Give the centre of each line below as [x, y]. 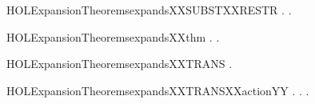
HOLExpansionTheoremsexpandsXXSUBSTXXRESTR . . [149, 10]
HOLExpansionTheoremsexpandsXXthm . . [113, 36]
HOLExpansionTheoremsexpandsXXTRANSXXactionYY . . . [158, 90]
